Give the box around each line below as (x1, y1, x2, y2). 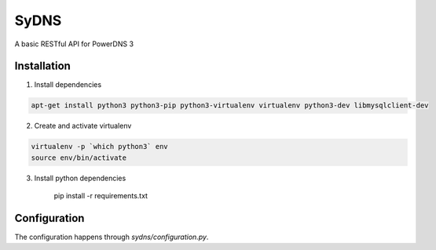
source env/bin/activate (31, 153, 127, 162)
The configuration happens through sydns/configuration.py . (14, 232, 209, 242)
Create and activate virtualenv (34, 121, 132, 131)
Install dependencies (34, 80, 102, 89)
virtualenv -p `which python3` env (31, 142, 168, 151)
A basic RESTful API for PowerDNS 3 (14, 39, 134, 49)
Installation (14, 60, 71, 73)
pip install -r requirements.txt (53, 191, 148, 201)
